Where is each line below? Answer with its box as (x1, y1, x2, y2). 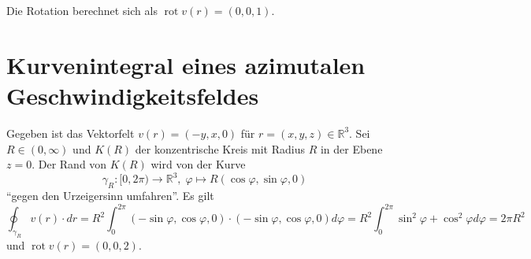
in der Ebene (320, 140, 383, 157)
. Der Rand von (32, 156, 107, 172)
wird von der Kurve (150, 156, 246, 172)
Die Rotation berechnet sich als (6, 2, 158, 18)
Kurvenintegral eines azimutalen (6, 48, 366, 80)
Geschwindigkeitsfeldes (6, 79, 259, 111)
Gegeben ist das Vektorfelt (6, 124, 135, 141)
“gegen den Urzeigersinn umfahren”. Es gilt (6, 187, 214, 203)
